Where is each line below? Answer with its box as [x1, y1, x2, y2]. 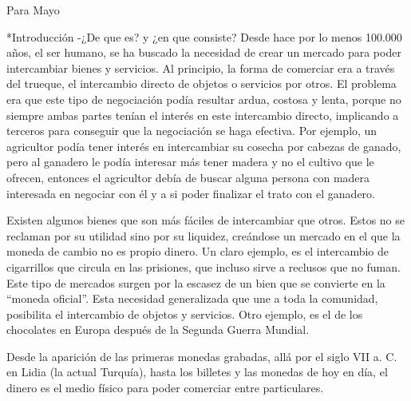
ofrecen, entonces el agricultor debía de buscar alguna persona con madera [6, 169, 370, 185]
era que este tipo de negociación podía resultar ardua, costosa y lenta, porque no [6, 90, 401, 107]
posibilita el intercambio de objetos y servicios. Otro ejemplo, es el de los [6, 305, 363, 322]
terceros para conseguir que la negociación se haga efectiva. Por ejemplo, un [6, 122, 377, 139]
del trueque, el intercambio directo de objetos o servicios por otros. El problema [6, 75, 397, 92]
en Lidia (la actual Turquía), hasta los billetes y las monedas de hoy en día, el [6, 363, 388, 380]
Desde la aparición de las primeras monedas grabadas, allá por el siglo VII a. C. [6, 347, 397, 364]
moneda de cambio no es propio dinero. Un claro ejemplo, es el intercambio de [6, 243, 389, 260]
